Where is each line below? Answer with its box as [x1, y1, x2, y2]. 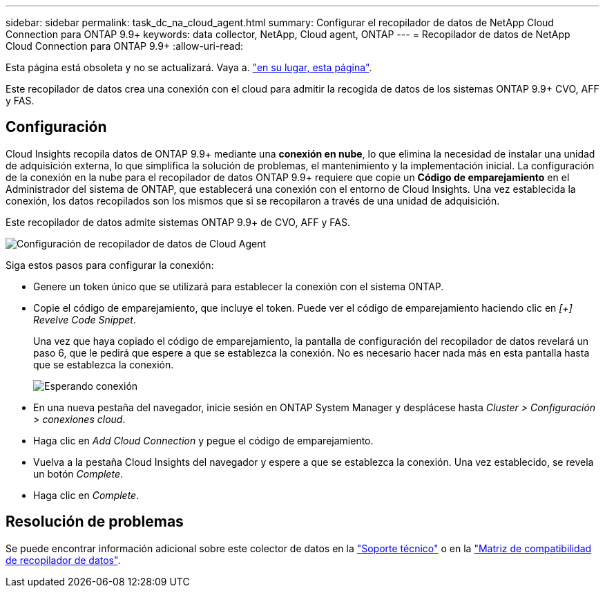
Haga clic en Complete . [33, 489, 140, 501]
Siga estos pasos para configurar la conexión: [6, 258, 214, 271]
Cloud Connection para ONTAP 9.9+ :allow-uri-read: [6, 40, 244, 52]
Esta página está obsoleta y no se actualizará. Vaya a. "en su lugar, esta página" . [6, 62, 372, 73]
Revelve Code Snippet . [33, 313, 136, 326]
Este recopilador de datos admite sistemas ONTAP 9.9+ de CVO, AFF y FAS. [6, 216, 350, 228]
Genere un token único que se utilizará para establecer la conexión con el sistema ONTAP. [33, 280, 444, 292]
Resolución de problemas [6, 513, 184, 531]
